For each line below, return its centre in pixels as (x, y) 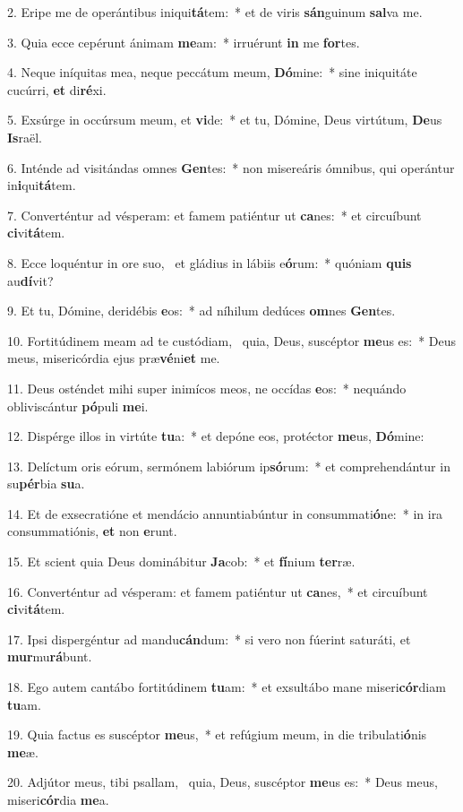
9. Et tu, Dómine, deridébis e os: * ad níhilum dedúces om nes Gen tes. (201, 311)
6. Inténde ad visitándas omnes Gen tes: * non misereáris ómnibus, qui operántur (231, 167)
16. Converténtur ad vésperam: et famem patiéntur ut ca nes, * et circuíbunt (218, 591)
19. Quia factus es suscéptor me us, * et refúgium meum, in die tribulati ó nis (217, 734)
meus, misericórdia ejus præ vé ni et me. (114, 358)
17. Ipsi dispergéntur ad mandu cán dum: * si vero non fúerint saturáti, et (209, 639)
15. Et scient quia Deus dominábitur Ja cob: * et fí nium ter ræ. (181, 561)
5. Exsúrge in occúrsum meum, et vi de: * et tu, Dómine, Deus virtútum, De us (225, 120)
